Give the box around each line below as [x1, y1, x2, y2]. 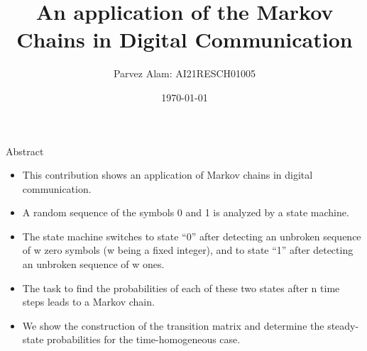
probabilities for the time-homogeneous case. [47, 332, 241, 347]
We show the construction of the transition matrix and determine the [22, 318, 324, 333]
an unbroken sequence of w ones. [22, 257, 165, 272]
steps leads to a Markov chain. [22, 294, 155, 309]
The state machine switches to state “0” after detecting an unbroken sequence [22, 228, 361, 243]
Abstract [6, 143, 44, 158]
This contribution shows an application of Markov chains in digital [22, 167, 313, 182]
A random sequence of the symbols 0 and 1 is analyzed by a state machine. [22, 205, 349, 220]
